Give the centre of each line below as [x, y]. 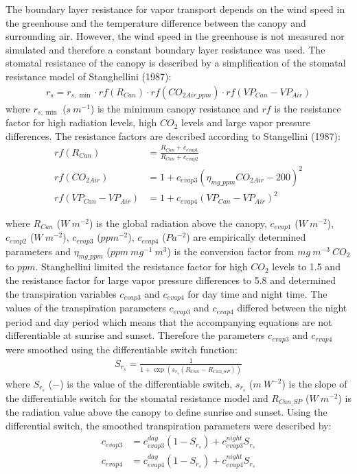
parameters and [38, 251]
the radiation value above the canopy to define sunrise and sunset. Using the [166, 412]
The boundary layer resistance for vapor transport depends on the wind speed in [175, 9]
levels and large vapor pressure [246, 122]
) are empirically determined [246, 237]
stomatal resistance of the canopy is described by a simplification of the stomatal [176, 63]
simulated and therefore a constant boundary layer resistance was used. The [165, 49]
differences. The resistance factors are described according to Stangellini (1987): [173, 135]
